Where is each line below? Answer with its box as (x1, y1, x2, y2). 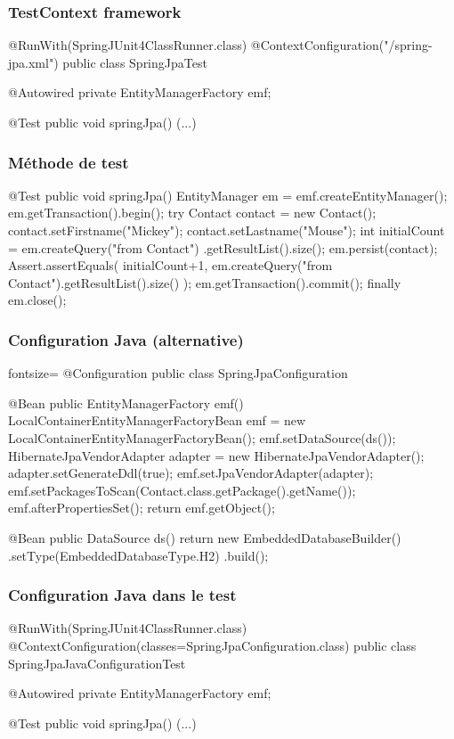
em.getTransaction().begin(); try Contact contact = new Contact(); (8, 203, 377, 222)
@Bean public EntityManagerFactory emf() (8, 393, 244, 412)
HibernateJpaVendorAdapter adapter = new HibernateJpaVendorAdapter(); (8, 446, 425, 464)
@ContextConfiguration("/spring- (250, 36, 433, 54)
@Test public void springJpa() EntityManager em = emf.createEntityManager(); (8, 185, 448, 204)
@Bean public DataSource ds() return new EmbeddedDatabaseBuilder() (8, 528, 401, 546)
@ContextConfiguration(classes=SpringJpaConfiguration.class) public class (8, 636, 417, 654)
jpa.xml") (8, 53, 59, 71)
